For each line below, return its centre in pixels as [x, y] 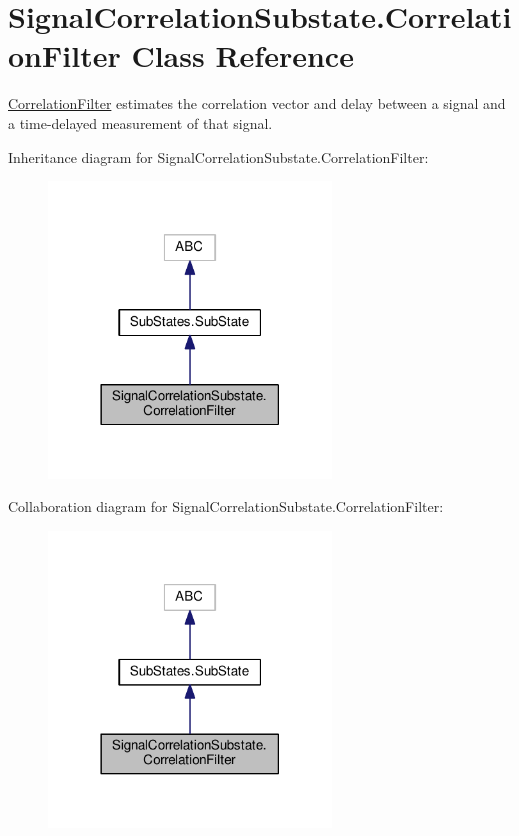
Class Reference [242, 55]
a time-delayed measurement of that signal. [140, 122]
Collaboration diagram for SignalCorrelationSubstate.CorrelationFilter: [226, 506]
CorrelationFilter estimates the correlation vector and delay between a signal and [257, 103]
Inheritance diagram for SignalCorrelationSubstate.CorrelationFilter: [218, 156]
